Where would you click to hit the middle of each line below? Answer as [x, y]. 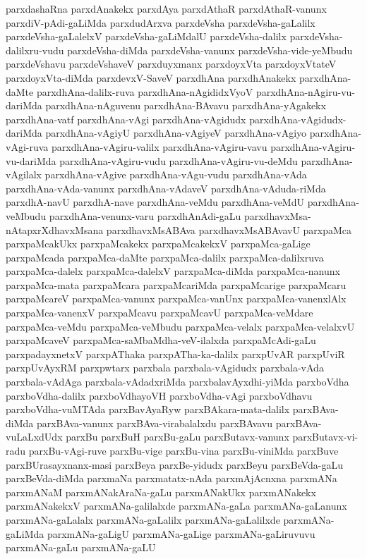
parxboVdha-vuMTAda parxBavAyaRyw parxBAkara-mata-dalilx [148, 409]
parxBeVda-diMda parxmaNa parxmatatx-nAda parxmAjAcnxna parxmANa [172, 478]
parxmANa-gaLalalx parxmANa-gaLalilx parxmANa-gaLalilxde [143, 519]
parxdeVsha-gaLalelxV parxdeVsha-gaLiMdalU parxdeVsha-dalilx [146, 36]
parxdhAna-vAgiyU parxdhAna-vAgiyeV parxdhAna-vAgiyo [176, 133]
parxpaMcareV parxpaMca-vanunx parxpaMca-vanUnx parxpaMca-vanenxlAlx [176, 299]
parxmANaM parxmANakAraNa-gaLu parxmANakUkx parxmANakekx [161, 492]
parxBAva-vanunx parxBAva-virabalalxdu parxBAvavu [155, 423]
